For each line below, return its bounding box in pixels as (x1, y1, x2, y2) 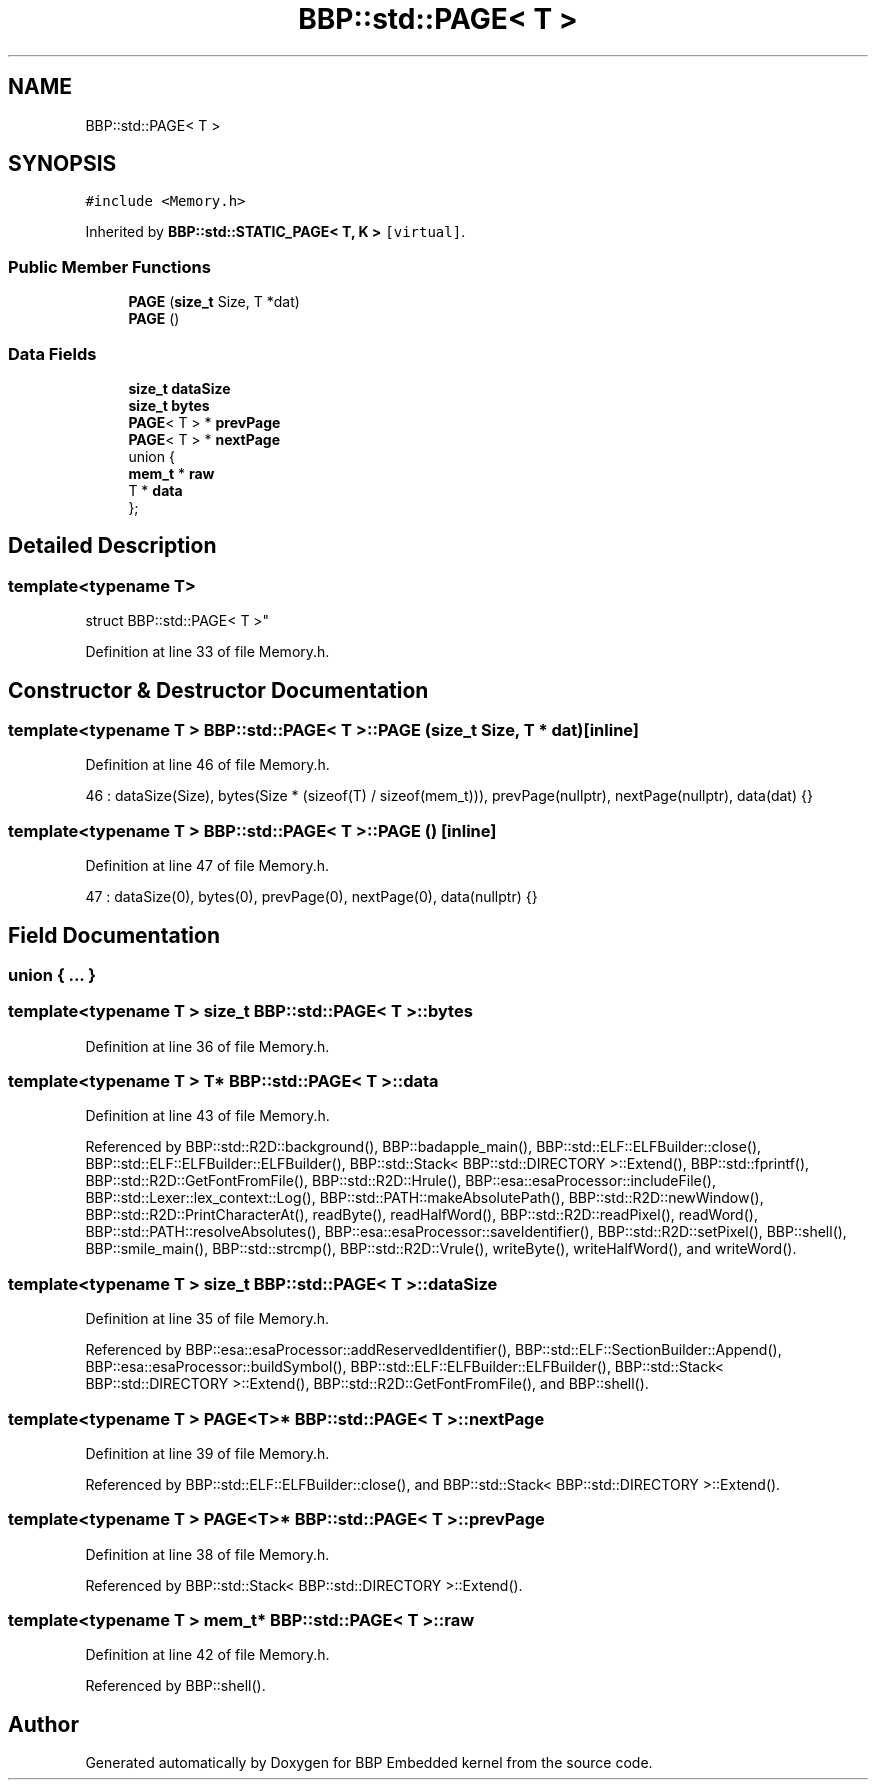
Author (8, 1711, 79, 1737)
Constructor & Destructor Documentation (8, 677, 429, 703)
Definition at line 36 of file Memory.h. (85, 1037, 330, 1055)
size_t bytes (128, 396, 210, 414)
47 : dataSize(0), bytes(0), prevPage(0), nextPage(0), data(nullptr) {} (85, 888, 538, 906)
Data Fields (8, 343, 97, 364)
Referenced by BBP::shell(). (85, 1677, 266, 1695)
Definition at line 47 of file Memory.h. (85, 857, 330, 875)
